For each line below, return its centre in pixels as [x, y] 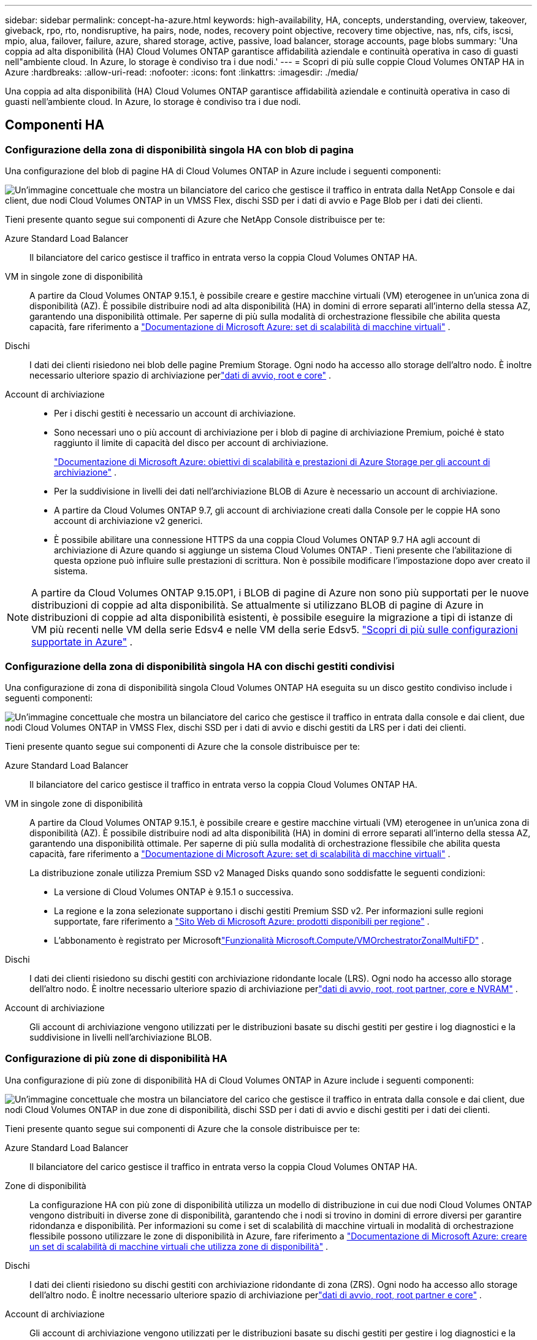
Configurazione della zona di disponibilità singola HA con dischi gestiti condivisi [200, 666]
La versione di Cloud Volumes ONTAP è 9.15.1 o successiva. [174, 891]
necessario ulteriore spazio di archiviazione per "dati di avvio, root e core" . [181, 375]
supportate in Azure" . [82, 642]
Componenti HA [55, 125]
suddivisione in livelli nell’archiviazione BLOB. [121, 1037]
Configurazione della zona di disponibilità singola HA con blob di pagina [179, 149]
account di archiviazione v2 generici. [128, 521]
